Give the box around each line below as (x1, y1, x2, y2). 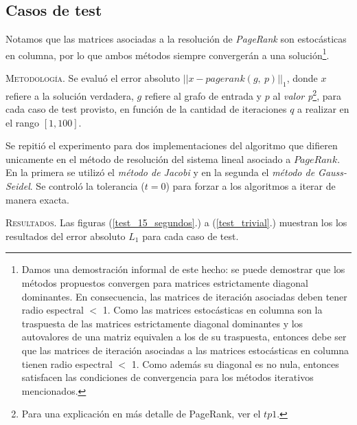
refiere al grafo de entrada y (144, 88, 262, 102)
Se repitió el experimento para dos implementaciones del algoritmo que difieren (5, 138, 338, 153)
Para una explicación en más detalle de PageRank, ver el (21, 406, 261, 421)
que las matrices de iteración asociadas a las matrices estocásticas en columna (21, 343, 349, 357)
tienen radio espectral (21, 356, 113, 371)
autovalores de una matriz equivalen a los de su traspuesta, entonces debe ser (21, 329, 347, 344)
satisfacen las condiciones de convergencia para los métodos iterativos (21, 370, 314, 384)
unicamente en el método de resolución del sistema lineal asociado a (5, 151, 291, 166)
